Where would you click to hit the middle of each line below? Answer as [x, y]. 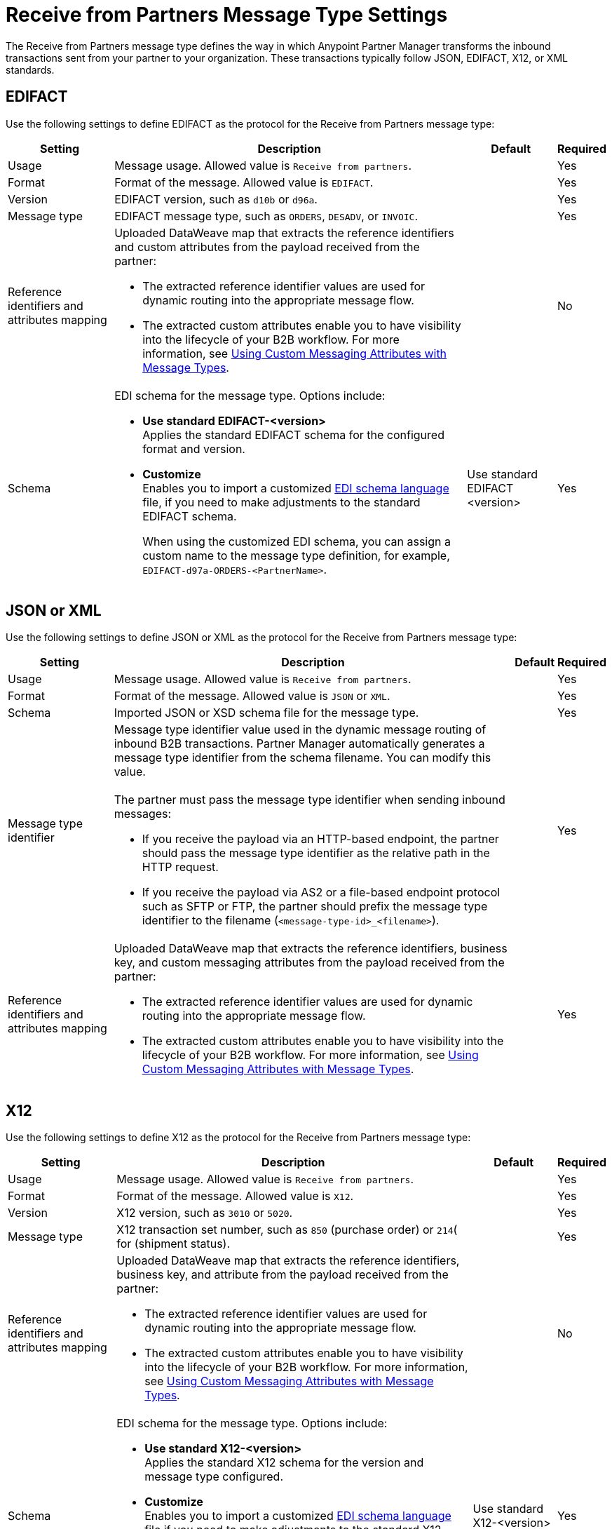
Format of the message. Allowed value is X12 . [235, 1196]
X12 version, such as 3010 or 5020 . [205, 1213]
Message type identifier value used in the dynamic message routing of [300, 730]
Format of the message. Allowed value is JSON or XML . [252, 696]
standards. [30, 69]
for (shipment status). [174, 1244]
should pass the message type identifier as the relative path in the [316, 853]
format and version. [194, 449]
